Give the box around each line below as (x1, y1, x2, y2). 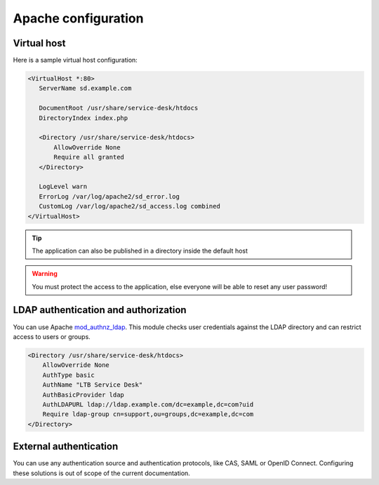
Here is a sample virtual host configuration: (13, 56, 138, 65)
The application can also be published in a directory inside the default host (32, 246, 248, 255)
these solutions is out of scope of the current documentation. (13, 469, 191, 477)
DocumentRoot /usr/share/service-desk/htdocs (39, 104, 199, 112)
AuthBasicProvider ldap (42, 390, 124, 399)
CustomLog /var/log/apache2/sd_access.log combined (39, 202, 220, 211)
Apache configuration (13, 11, 144, 26)
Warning (32, 270, 58, 278)
